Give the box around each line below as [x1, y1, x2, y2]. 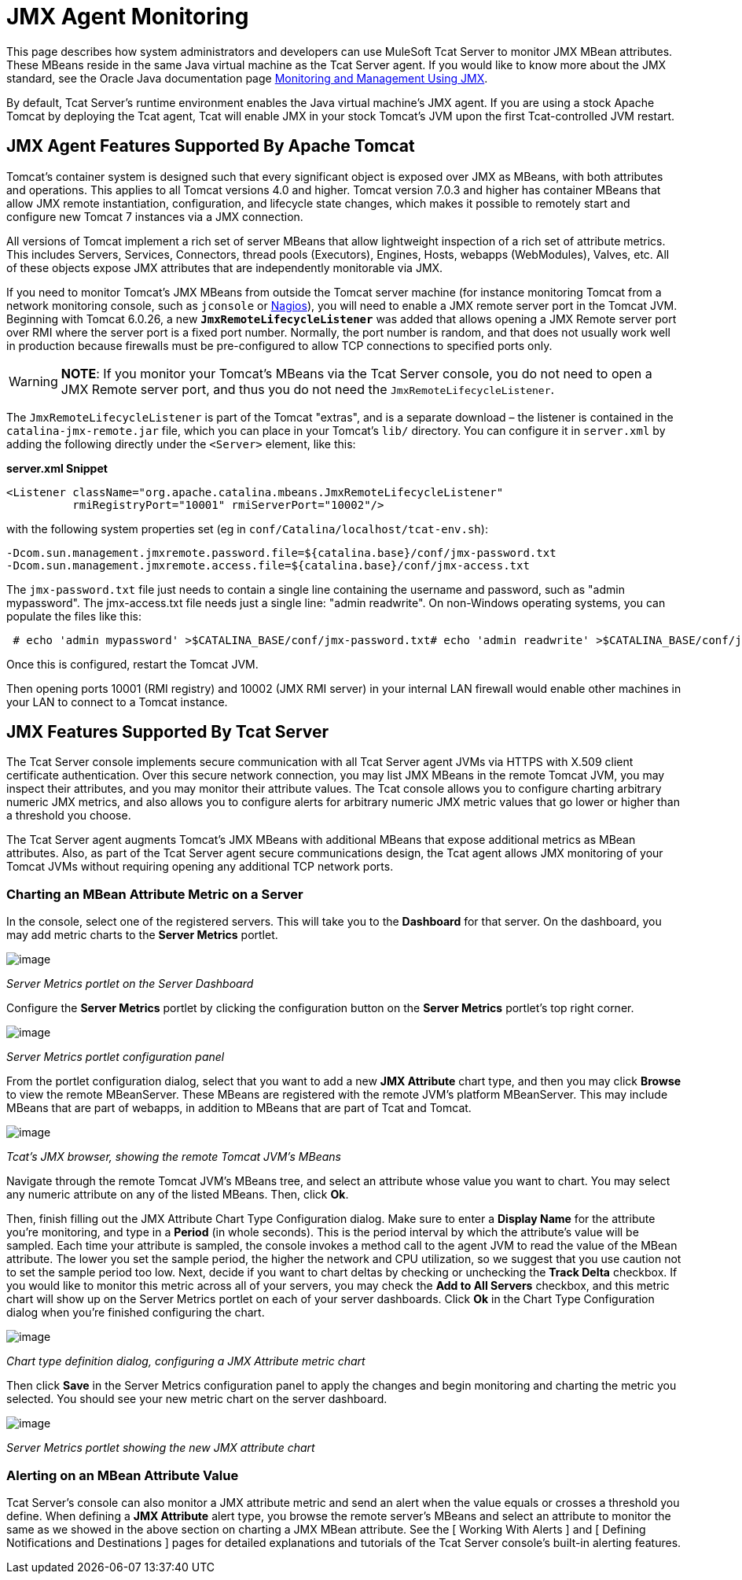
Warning [9, 373, 58, 389]
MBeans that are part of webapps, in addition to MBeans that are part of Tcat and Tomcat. [6, 1101, 472, 1115]
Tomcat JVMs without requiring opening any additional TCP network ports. [6, 860, 394, 874]
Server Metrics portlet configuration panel [6, 1050, 225, 1064]
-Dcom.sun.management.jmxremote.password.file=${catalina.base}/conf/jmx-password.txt [6, 546, 556, 559]
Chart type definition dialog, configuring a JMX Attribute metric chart [6, 1354, 365, 1368]
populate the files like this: [6, 609, 141, 623]
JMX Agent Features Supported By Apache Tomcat [6, 136, 415, 157]
